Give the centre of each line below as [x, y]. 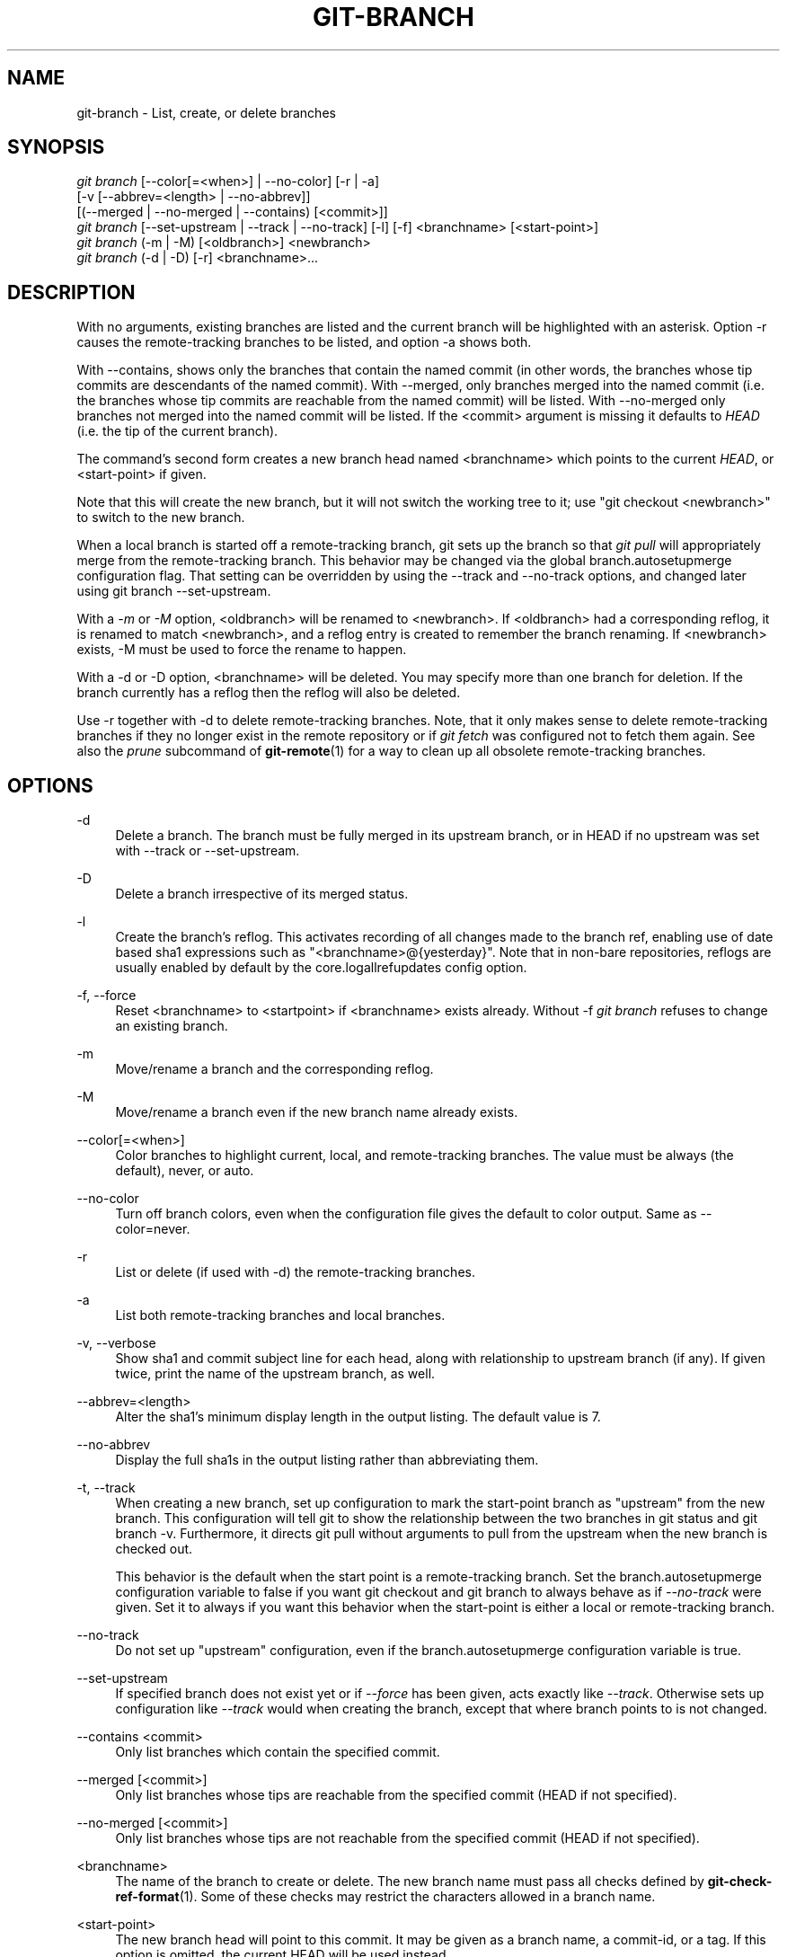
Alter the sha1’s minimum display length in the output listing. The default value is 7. [358, 1417]
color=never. [153, 1229]
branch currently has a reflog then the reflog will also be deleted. [269, 693]
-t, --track [106, 1488]
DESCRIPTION [71, 292]
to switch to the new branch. [161, 518]
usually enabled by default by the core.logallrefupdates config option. [321, 968]
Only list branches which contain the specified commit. [278, 1752]
